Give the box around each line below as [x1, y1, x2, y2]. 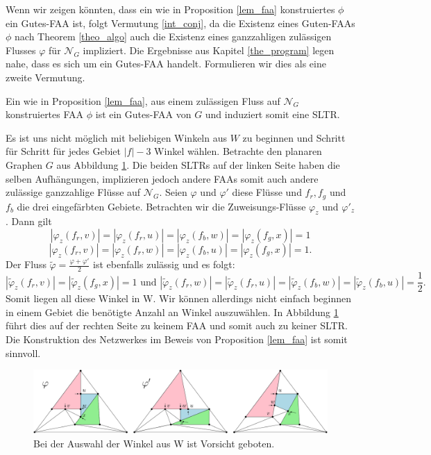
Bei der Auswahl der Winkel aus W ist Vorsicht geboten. [33, 436, 275, 450]
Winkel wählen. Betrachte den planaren [154, 144, 322, 158]
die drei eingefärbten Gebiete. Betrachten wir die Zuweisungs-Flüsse [17, 199, 306, 213]
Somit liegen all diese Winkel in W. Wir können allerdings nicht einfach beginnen [6, 291, 352, 306]
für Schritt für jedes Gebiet [6, 144, 121, 158]
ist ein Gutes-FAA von [95, 107, 192, 122]
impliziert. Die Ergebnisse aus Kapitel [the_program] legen [83, 42, 335, 57]
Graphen [6, 157, 43, 172]
